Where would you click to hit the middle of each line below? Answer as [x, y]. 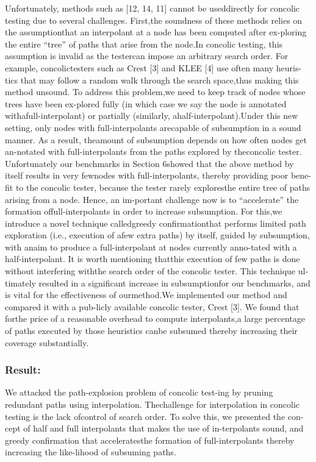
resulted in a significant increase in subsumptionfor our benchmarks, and [174, 283]
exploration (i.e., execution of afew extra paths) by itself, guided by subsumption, [157, 235]
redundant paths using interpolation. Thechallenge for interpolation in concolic [152, 404]
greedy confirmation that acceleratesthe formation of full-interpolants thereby [150, 440]
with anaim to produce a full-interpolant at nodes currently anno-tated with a [151, 247]
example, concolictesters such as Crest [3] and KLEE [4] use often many [139, 67]
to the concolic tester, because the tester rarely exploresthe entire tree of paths [163, 187]
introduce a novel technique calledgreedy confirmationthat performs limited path [156, 223]
